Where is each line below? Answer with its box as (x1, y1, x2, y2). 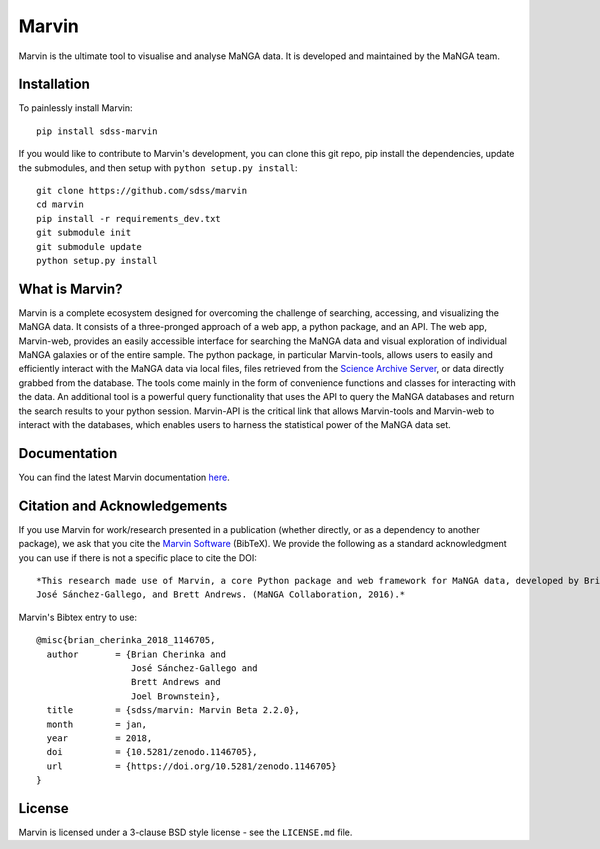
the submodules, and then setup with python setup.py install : (18, 161, 298, 174)
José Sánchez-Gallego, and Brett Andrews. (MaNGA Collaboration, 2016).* (36, 589, 406, 600)
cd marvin (36, 199, 84, 210)
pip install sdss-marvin (36, 125, 158, 137)
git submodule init (36, 227, 132, 239)
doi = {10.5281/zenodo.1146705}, (46, 746, 259, 758)
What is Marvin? (18, 280, 123, 297)
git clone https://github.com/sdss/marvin (36, 185, 248, 197)
